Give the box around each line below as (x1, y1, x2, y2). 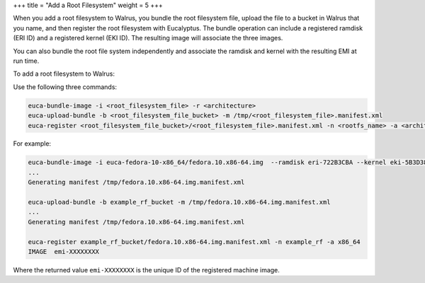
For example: (13, 139, 52, 148)
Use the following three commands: (13, 82, 117, 91)
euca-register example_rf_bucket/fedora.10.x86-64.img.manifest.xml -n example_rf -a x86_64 (28, 238, 361, 246)
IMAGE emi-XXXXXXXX (28, 248, 99, 255)
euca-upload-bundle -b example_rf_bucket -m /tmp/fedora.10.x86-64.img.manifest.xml (28, 198, 331, 207)
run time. (13, 57, 40, 65)
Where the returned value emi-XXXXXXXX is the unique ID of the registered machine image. (13, 265, 280, 274)
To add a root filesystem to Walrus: (13, 69, 115, 78)
